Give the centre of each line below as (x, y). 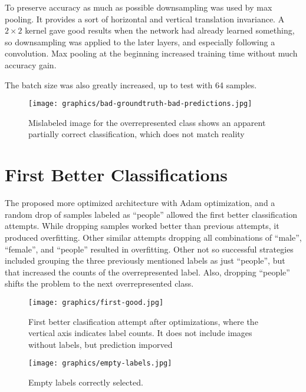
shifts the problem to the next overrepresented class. (99, 283)
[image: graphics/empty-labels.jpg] (100, 363)
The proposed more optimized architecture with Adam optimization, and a (140, 203)
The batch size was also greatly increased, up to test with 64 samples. (131, 84)
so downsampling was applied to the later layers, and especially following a (140, 41)
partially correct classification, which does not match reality (136, 134)
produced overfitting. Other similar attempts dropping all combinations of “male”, (153, 237)
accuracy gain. (31, 64)
